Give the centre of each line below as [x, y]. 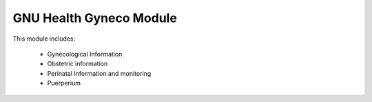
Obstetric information [77, 64]
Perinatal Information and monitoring [99, 73]
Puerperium [64, 83]
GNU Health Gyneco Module [95, 18]
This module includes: [44, 39]
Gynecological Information [85, 54]
